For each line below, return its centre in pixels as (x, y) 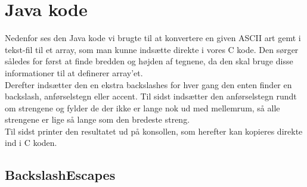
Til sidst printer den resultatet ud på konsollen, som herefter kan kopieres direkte (154, 131)
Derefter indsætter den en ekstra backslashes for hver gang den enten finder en (148, 84)
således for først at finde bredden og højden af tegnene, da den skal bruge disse (149, 61)
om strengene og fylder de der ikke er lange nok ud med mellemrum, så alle (142, 107)
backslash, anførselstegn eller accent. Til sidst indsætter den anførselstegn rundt (151, 96)
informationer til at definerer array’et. (74, 72)
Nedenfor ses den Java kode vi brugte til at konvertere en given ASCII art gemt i (153, 38)
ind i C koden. (31, 143)
